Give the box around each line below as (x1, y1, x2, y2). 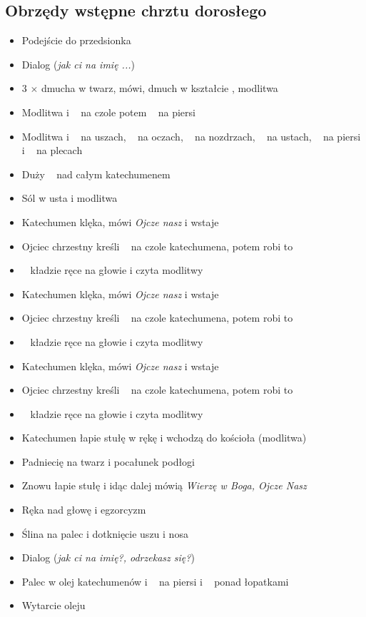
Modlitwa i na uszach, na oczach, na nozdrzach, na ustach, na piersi (21, 128, 361, 143)
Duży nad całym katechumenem (21, 166, 171, 181)
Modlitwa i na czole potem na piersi (21, 104, 195, 119)
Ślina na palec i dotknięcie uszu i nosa (21, 526, 188, 541)
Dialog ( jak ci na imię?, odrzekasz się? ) (21, 550, 195, 565)
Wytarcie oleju (21, 598, 86, 613)
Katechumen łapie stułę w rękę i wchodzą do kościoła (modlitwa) (21, 430, 307, 445)
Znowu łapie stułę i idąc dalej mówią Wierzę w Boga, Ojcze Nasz (21, 478, 307, 493)
